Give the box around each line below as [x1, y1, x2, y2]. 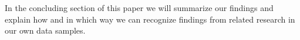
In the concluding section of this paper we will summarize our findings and [5, 2, 274, 13]
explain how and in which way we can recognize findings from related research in [5, 13, 295, 25]
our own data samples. [5, 24, 86, 37]
